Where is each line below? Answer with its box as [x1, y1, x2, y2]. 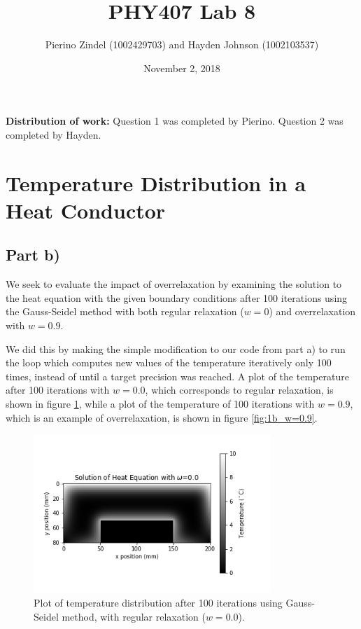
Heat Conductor [6, 195, 166, 224]
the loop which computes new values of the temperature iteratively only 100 [6, 355, 332, 370]
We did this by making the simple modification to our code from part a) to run [6, 341, 346, 356]
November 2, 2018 [143, 60, 220, 75]
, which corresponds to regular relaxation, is [145, 382, 334, 397]
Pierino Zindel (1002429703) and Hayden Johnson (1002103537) [45, 37, 319, 52]
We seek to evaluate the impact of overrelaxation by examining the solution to [6, 277, 342, 291]
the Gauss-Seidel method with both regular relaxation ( [6, 304, 244, 319]
